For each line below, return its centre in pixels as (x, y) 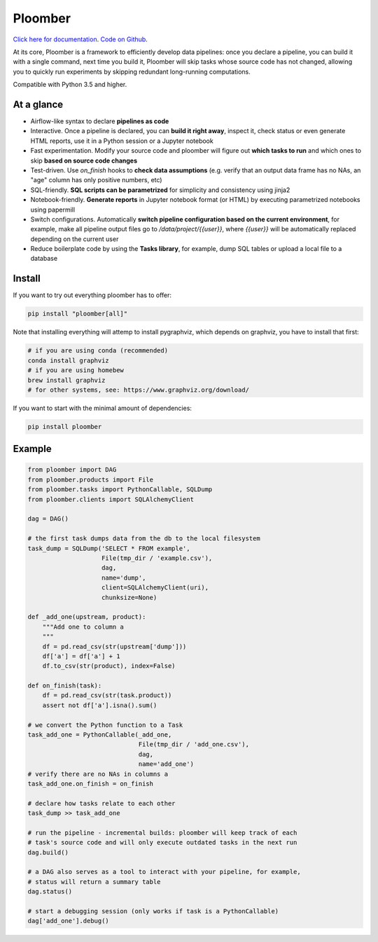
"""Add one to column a (83, 627)
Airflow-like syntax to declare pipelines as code (100, 121)
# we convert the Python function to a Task (105, 725)
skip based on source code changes (84, 161)
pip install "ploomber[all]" (78, 314)
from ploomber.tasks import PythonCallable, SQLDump (120, 490)
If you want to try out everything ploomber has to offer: (92, 295)
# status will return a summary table (94, 882)
